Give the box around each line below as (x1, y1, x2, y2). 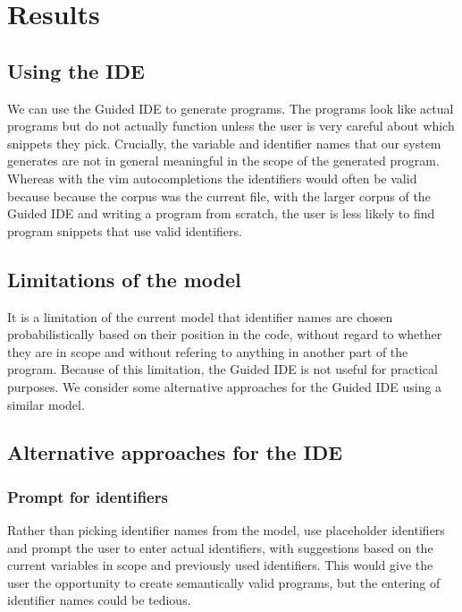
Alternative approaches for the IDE (7, 438, 343, 466)
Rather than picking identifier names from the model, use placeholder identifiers (7, 521, 445, 540)
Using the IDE (7, 56, 145, 84)
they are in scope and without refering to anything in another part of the (7, 342, 408, 361)
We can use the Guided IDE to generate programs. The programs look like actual (7, 98, 454, 117)
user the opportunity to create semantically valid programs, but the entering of (7, 573, 441, 591)
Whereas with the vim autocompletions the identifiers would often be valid (7, 168, 417, 187)
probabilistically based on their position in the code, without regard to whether (7, 325, 442, 344)
